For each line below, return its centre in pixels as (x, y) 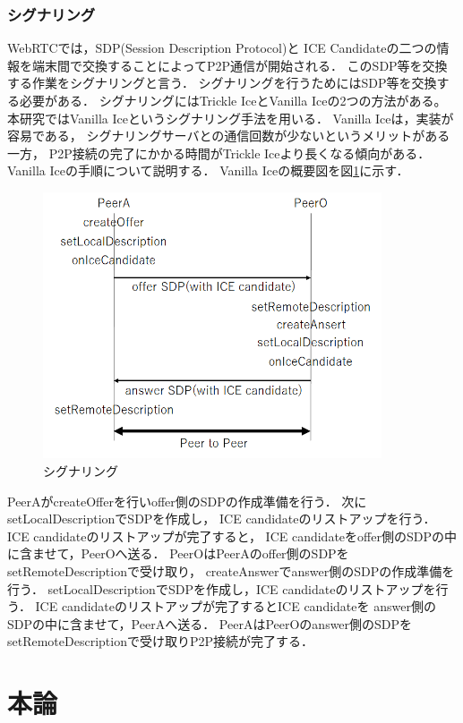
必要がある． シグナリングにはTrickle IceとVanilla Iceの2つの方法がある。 (233, 100)
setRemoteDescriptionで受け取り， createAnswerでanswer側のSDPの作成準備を (231, 571)
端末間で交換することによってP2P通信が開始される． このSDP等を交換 (240, 65)
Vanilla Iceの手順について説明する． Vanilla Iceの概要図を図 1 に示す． (208, 170)
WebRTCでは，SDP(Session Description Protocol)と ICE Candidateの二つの (222, 48)
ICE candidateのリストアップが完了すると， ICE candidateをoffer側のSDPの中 (232, 536)
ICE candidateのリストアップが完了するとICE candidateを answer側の (236, 606)
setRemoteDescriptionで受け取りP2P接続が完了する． (161, 641)
